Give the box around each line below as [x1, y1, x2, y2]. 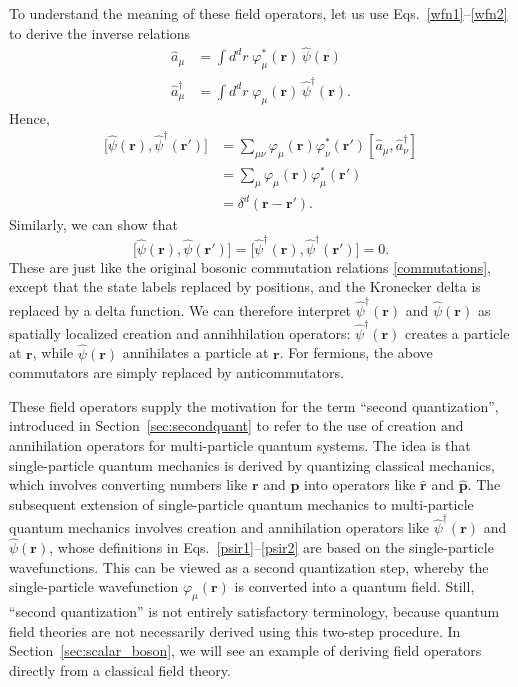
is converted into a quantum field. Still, [234, 576, 475, 597]
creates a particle [405, 322, 510, 343]
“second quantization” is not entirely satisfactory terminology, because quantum [9, 600, 500, 621]
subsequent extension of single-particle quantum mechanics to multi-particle [9, 493, 474, 514]
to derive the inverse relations [9, 22, 191, 43]
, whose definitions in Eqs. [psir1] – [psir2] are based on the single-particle [49, 536, 494, 557]
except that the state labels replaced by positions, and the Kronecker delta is [9, 276, 481, 297]
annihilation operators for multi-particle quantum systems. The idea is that [9, 435, 471, 456]
